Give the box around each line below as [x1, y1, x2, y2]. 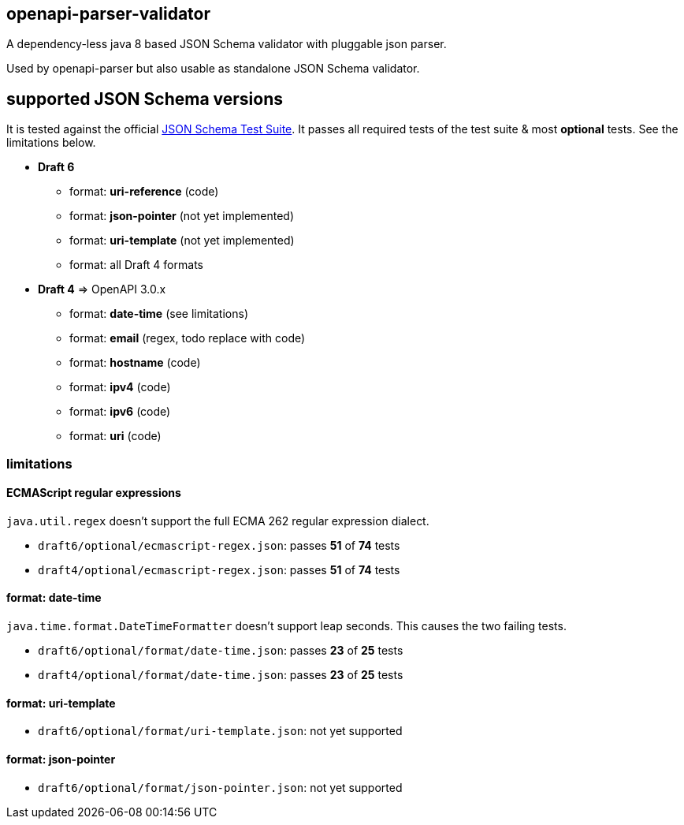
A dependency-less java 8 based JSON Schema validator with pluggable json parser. [6, 37, 447, 51]
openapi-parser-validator [6, 4, 211, 24]
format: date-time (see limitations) [69, 307, 248, 321]
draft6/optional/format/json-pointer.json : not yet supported [38, 780, 403, 794]
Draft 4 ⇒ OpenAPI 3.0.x [38, 282, 166, 297]
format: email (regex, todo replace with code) [69, 331, 306, 345]
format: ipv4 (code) [69, 380, 171, 394]
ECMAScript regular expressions [6, 486, 181, 500]
